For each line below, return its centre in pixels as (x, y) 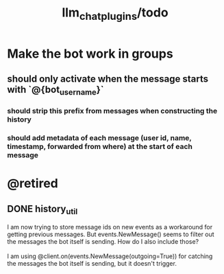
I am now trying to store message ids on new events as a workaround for (110, 227)
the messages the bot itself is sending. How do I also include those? (103, 242)
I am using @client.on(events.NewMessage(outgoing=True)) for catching (110, 256)
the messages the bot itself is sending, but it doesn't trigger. (92, 264)
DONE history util (42, 209)
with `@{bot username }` (55, 91)
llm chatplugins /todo (115, 14)
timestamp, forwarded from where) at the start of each (100, 147)
